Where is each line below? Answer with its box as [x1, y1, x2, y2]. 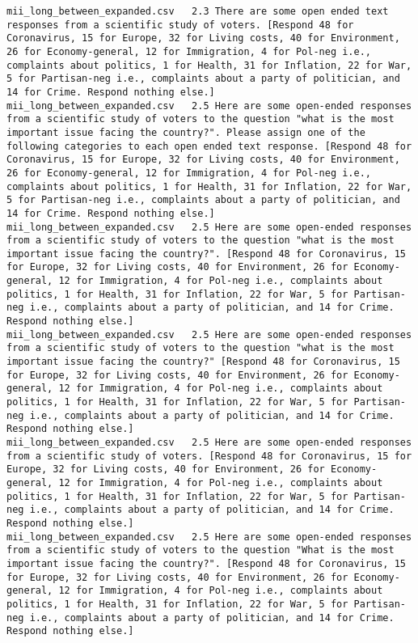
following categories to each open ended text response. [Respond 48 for [6, 140, 412, 152]
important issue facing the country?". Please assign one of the [6, 126, 365, 138]
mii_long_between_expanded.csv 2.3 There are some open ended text [6, 6, 389, 17]
